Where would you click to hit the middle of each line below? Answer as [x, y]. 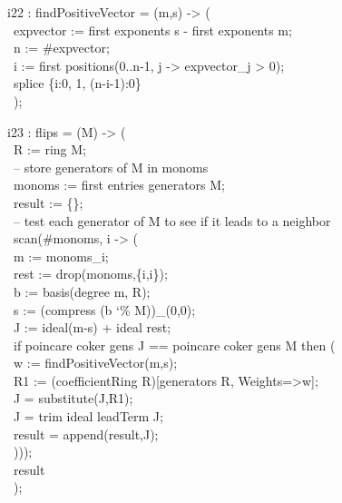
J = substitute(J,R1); [73, 398]
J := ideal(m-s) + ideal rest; [92, 327]
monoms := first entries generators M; [119, 185]
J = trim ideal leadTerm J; [88, 416]
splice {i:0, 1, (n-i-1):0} [77, 83]
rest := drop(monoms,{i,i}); [90, 274]
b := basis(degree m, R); [82, 291]
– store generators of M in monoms [111, 167]
